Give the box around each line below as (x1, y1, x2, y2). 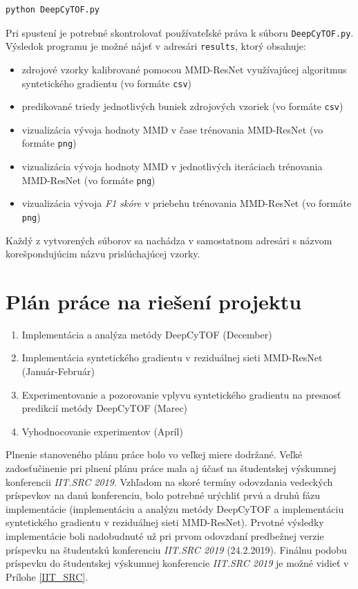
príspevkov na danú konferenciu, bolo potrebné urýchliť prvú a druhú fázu (6, 488, 321, 502)
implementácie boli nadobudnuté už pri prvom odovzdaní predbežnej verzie (6, 529, 324, 543)
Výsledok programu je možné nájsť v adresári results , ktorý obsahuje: (6, 39, 306, 53)
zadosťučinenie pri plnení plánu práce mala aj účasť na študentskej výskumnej (6, 461, 337, 475)
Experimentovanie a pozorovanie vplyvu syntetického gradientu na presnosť (21, 387, 341, 401)
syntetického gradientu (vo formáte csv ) (21, 75, 192, 90)
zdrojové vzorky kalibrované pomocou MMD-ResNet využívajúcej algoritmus (21, 62, 347, 76)
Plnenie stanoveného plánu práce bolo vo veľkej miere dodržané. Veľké (6, 447, 303, 462)
